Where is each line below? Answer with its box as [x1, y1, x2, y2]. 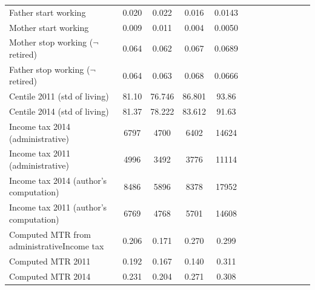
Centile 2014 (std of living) [9, 105, 109, 118]
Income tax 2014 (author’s [9, 174, 107, 186]
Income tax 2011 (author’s [9, 201, 107, 214]
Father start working [9, 5, 86, 18]
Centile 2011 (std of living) [9, 90, 109, 103]
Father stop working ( [9, 62, 90, 75]
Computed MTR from [9, 228, 91, 240]
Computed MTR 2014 [9, 270, 91, 283]
